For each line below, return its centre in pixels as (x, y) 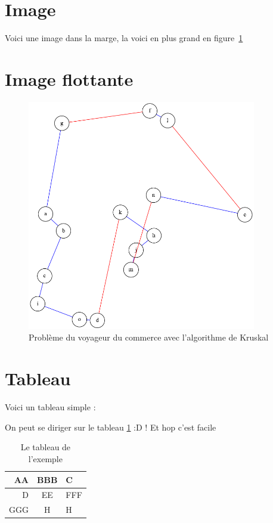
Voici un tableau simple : (50, 407)
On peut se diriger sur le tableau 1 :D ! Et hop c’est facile (111, 427)
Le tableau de (46, 447)
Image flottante (69, 78)
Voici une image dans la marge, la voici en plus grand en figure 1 (124, 38)
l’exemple (45, 458)
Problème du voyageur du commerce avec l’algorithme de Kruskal (149, 337)
